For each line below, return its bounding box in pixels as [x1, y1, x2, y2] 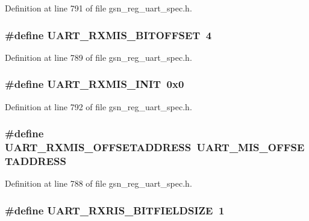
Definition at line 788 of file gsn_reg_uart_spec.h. [5, 177, 192, 190]
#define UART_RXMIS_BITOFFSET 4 [5, 27, 212, 42]
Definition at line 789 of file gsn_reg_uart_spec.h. [5, 51, 192, 63]
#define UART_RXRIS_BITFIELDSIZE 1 [5, 202, 225, 217]
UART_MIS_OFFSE [196, 140, 305, 155]
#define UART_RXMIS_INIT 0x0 [5, 76, 184, 92]
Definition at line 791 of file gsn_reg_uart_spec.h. [5, 2, 192, 14]
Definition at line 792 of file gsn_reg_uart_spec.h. [5, 100, 192, 113]
